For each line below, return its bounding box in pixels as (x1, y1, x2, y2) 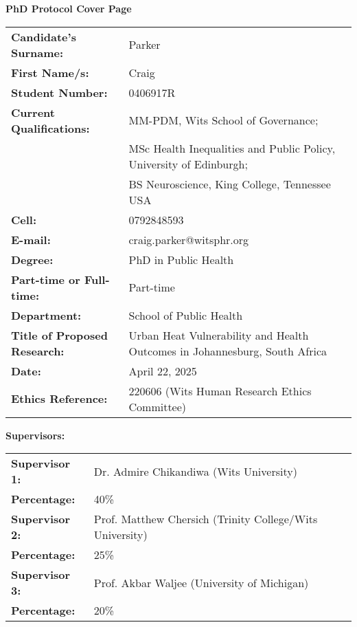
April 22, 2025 (128, 362, 197, 379)
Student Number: (11, 84, 108, 100)
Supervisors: (5, 428, 65, 442)
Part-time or (11, 271, 80, 287)
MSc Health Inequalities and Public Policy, (128, 140, 336, 156)
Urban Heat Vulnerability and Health (128, 327, 309, 343)
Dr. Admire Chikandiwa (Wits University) (93, 463, 297, 479)
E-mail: (11, 231, 51, 247)
